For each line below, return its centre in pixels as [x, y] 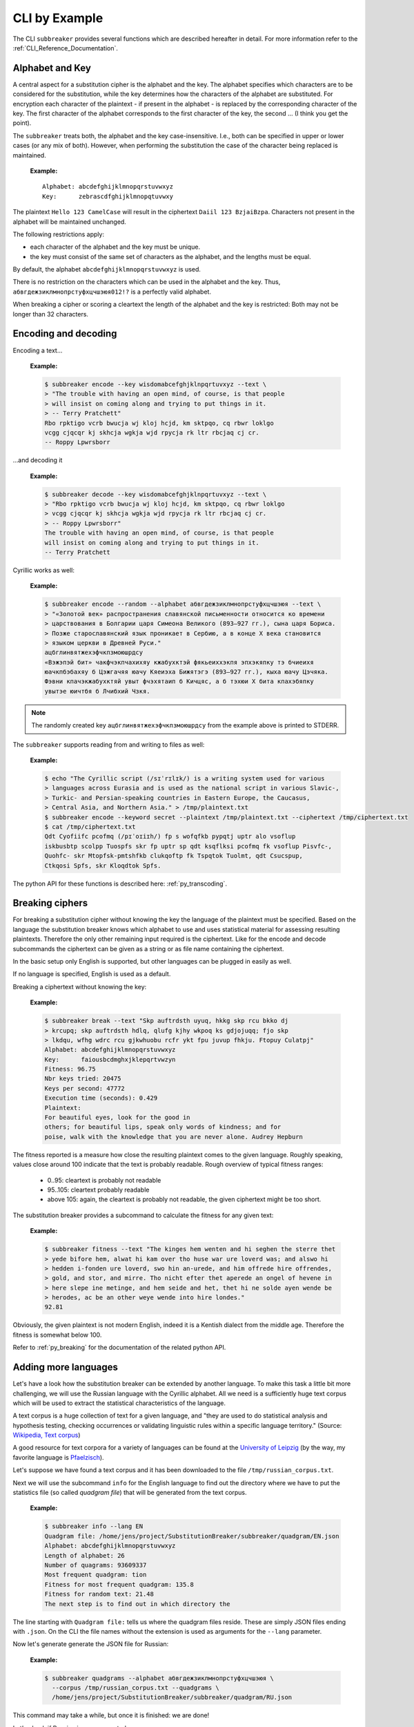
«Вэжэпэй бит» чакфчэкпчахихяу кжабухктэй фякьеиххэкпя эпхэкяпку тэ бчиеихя [179, 662]
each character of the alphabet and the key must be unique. [115, 247]
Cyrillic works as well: [44, 570]
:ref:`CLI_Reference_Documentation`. [66, 48]
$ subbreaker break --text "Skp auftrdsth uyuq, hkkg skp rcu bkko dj [167, 1021]
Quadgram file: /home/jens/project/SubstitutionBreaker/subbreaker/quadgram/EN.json [192, 1536]
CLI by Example [58, 18]
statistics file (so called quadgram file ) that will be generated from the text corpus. [130, 1493]
